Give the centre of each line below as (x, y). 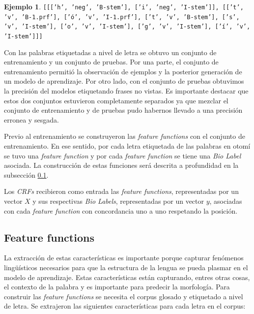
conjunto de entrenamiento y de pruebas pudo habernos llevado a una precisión (123, 110)
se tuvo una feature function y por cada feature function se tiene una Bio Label (123, 155)
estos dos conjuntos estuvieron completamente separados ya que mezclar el (116, 100)
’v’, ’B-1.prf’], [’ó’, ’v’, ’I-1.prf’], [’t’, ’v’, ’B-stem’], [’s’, (122, 17)
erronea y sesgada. (31, 119)
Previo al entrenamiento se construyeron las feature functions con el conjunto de (125, 136)
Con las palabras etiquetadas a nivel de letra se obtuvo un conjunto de (110, 52)
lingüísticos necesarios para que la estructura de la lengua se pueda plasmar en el (126, 267)
